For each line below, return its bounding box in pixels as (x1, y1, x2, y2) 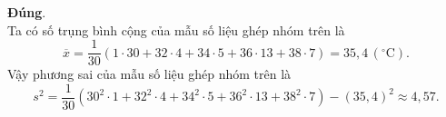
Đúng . (7, 3, 46, 21)
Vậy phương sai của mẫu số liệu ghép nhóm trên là (7, 64, 292, 83)
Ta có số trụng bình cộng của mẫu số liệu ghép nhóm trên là (7, 20, 345, 39)
